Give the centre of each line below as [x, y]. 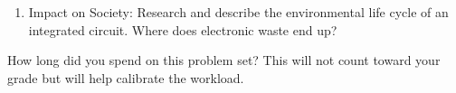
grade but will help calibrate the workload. [126, 77]
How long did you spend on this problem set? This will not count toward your [224, 60]
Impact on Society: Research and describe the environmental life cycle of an [238, 12]
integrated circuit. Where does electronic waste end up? [183, 29]
